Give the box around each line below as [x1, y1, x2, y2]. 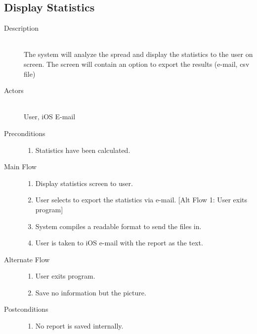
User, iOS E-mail [24, 111, 76, 122]
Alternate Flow [4, 254, 50, 264]
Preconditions [4, 128, 45, 138]
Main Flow [4, 161, 37, 172]
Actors [4, 85, 24, 95]
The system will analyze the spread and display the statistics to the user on [24, 49, 253, 59]
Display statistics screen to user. [35, 178, 133, 188]
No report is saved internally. [35, 321, 124, 331]
